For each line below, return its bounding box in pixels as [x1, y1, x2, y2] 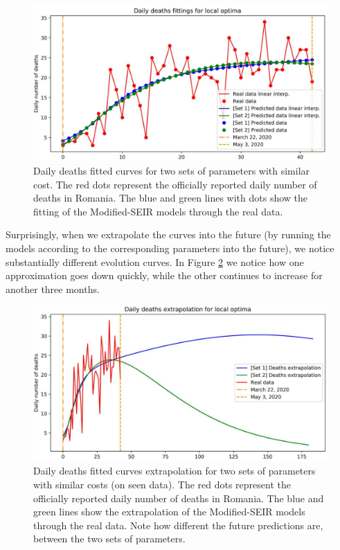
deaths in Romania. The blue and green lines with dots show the [33, 190, 308, 205]
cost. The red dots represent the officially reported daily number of [33, 177, 317, 191]
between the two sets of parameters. [33, 531, 186, 546]
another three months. [6, 281, 100, 296]
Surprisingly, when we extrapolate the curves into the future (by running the [6, 227, 331, 242]
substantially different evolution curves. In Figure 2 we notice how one [6, 254, 304, 269]
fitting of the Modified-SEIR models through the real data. [33, 204, 283, 218]
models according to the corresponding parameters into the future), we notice [6, 240, 334, 255]
